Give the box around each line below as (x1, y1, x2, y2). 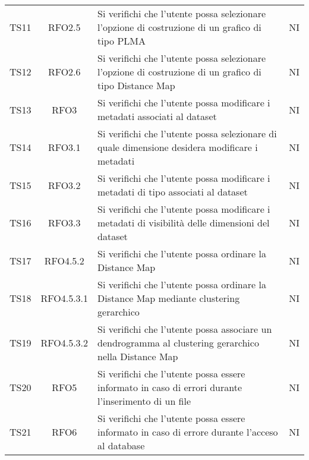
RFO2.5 (48, 20, 81, 34)
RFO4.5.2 (44, 253, 84, 267)
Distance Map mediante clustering (97, 291, 240, 305)
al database (97, 439, 145, 452)
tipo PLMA (97, 34, 146, 48)
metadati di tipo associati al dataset (97, 185, 248, 199)
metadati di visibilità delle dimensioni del (97, 216, 270, 229)
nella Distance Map (97, 349, 178, 363)
